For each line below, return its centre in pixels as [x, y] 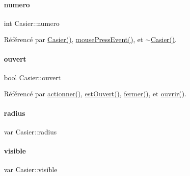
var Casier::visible [31, 169]
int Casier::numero [32, 23]
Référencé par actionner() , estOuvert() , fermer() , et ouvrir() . [95, 94]
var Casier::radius [30, 131]
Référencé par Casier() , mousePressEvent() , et [74, 39]
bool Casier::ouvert [33, 77]
